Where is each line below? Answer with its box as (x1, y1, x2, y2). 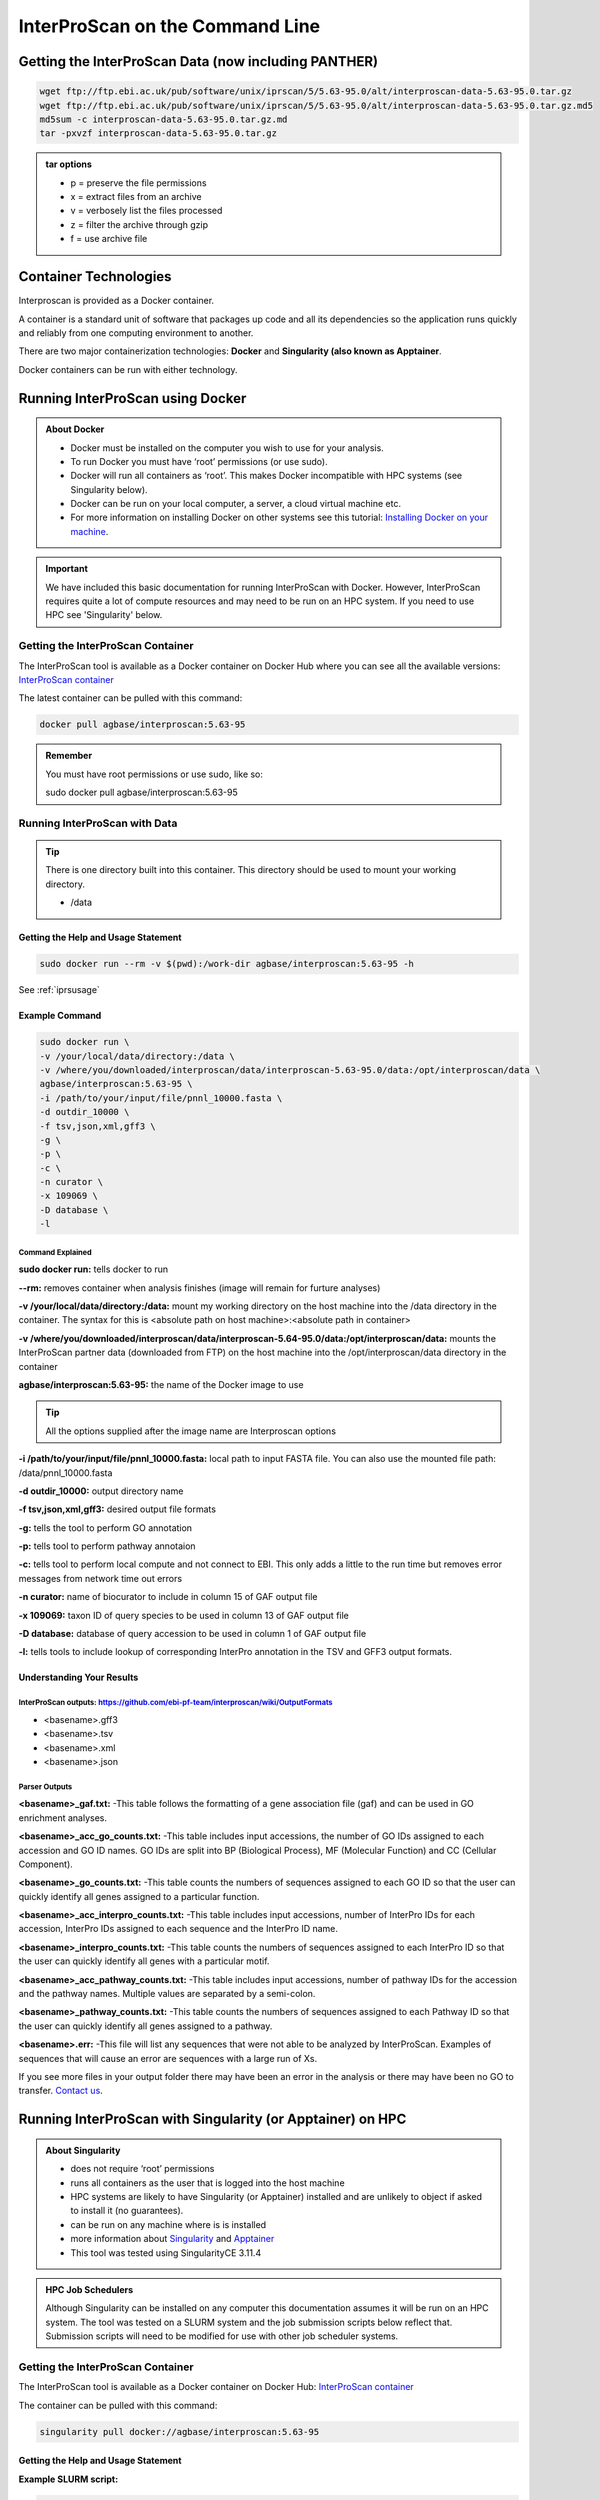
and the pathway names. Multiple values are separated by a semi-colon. (18, 1988, 316, 2000)
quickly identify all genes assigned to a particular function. (18, 1890, 260, 1902)
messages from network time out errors (18, 1572, 183, 1584)
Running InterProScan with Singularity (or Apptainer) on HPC (18, 2111, 407, 2128)
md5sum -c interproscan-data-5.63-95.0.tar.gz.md (39, 113, 288, 125)
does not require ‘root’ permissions (70, 2163, 215, 2175)
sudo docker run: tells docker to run (18, 1263, 169, 1275)
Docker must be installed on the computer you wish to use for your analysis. (70, 441, 384, 454)
